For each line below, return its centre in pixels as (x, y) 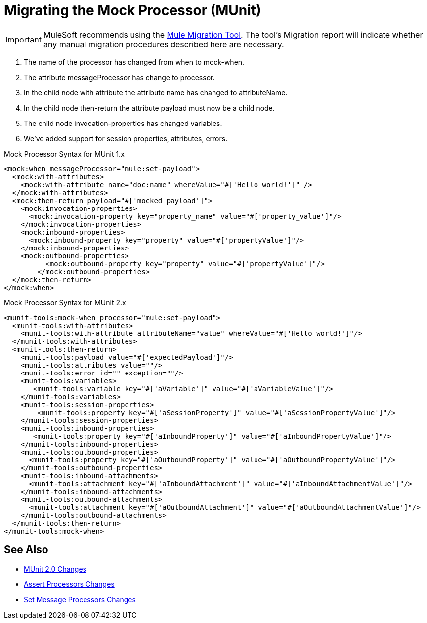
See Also (26, 550)
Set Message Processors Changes (80, 599)
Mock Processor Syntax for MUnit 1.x (64, 154)
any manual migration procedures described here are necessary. (164, 44)
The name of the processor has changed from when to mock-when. (134, 62)
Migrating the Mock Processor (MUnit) (133, 10)
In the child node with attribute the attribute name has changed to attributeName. (156, 92)
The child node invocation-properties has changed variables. (123, 123)
